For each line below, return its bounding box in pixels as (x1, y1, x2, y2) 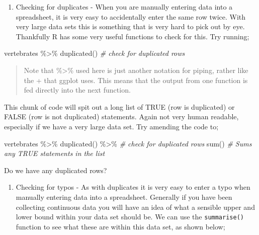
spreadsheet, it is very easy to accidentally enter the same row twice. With (16, 11, 246, 22)
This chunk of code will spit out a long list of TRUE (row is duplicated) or (4, 101, 235, 112)
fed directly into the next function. (24, 85, 131, 95)
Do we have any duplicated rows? (4, 165, 107, 175)
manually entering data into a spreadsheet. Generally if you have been (16, 191, 232, 202)
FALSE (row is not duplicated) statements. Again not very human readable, (4, 111, 239, 122)
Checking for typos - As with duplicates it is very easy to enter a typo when (16, 182, 250, 192)
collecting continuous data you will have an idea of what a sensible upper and (16, 201, 255, 212)
